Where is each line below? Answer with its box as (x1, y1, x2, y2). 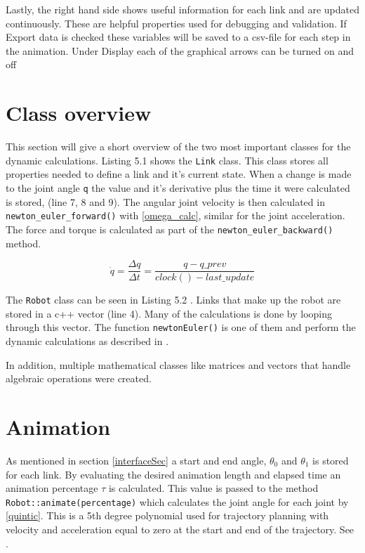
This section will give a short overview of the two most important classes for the (6, 139, 351, 154)
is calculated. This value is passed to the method (108, 481, 319, 495)
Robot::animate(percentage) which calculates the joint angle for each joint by (6, 494, 349, 509)
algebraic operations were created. (6, 371, 152, 386)
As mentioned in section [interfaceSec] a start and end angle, (6, 453, 267, 467)
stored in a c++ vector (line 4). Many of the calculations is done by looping (6, 306, 333, 320)
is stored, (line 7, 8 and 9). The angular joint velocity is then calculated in (6, 194, 325, 209)
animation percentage (6, 481, 98, 495)
